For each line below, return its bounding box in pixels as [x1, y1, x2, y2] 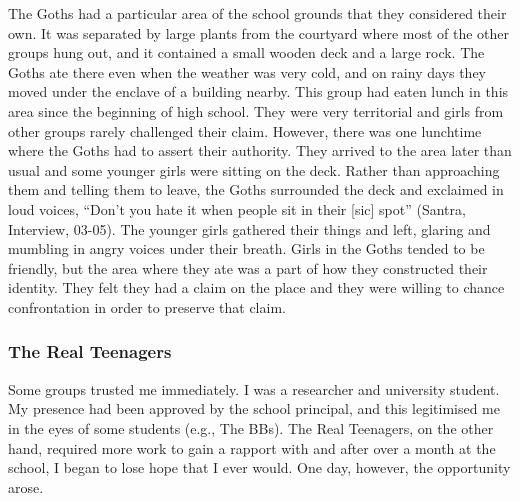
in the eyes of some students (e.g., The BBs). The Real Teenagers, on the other [8, 417, 494, 438]
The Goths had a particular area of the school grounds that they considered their [8, 3, 507, 23]
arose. [8, 476, 44, 497]
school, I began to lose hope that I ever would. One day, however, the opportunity [8, 457, 511, 478]
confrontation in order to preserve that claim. [8, 296, 286, 317]
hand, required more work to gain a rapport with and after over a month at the [8, 437, 496, 458]
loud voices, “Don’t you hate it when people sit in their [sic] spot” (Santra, [8, 198, 466, 219]
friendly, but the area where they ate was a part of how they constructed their [8, 257, 488, 278]
